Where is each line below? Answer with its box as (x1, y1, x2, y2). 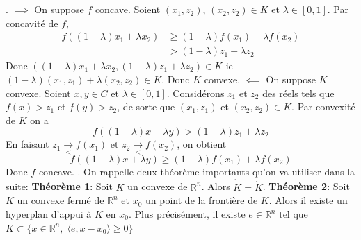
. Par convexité (291, 99, 355, 114)
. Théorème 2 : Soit (262, 179, 350, 194)
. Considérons (166, 85, 225, 100)
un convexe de (127, 179, 188, 194)
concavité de (6, 15, 58, 30)
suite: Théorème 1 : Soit (6, 179, 113, 194)
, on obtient (177, 137, 227, 151)
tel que (279, 207, 308, 221)
